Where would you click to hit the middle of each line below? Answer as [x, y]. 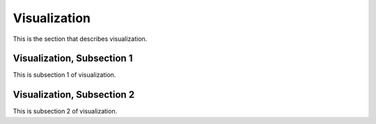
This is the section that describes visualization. [80, 39]
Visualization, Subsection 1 [73, 59]
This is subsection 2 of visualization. [65, 112]
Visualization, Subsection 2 [74, 95]
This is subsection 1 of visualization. [64, 75]
